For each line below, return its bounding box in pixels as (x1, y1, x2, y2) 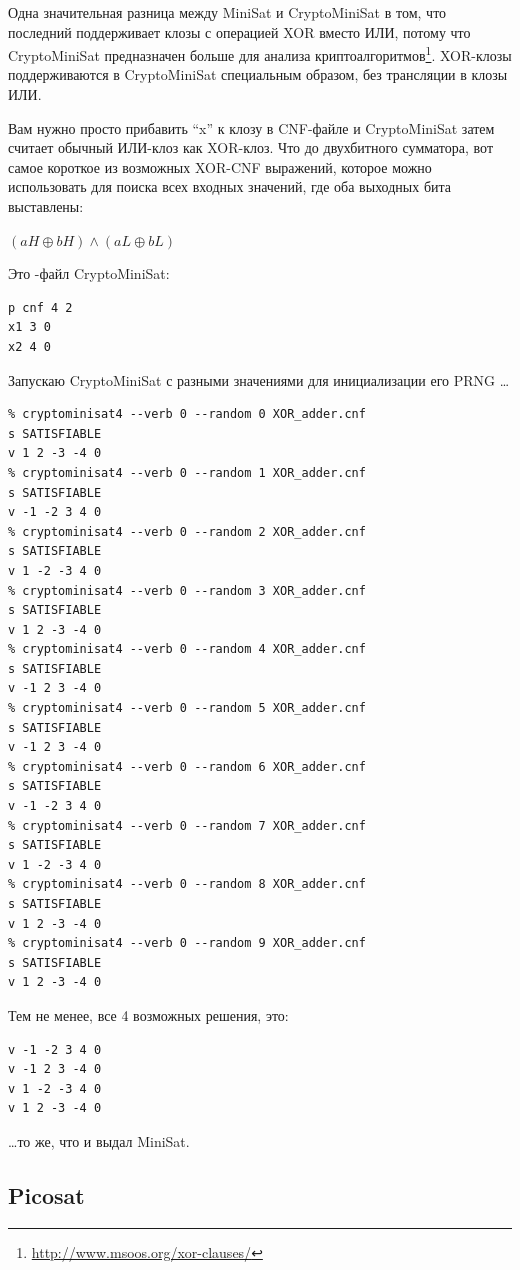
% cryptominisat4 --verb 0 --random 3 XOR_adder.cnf (8, 583, 366, 598)
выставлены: (8, 196, 84, 216)
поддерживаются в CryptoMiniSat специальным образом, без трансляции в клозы (8, 64, 508, 85)
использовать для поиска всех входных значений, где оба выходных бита (8, 176, 451, 197)
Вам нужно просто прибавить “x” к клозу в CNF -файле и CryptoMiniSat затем (8, 117, 495, 138)
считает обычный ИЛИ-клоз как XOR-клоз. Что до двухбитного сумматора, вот (8, 137, 494, 158)
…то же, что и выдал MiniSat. (8, 1130, 190, 1151)
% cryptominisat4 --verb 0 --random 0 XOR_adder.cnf (8, 407, 366, 422)
